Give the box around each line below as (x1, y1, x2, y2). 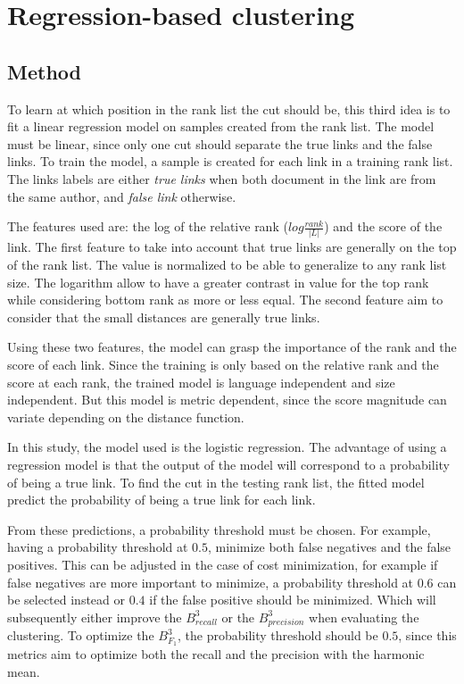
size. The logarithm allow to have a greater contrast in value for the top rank (7, 272, 429, 291)
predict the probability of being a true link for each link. (7, 490, 316, 509)
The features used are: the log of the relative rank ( (7, 217, 288, 236)
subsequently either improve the (7, 607, 182, 626)
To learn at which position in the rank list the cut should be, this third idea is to (7, 99, 451, 118)
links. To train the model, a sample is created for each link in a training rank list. (7, 152, 453, 171)
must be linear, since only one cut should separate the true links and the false (7, 134, 433, 153)
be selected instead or (7, 590, 126, 609)
